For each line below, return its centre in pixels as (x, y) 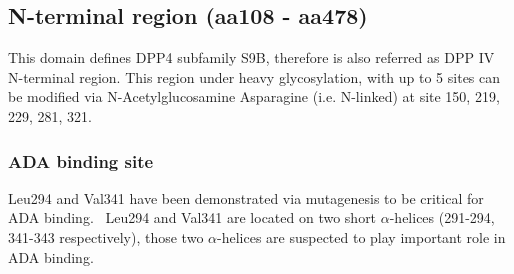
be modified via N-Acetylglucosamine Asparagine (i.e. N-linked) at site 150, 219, (254, 96)
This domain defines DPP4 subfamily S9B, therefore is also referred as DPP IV (251, 57)
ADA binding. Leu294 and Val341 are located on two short (192, 217)
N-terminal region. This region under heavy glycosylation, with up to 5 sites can (254, 76)
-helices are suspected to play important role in (361, 236)
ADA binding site (81, 160)
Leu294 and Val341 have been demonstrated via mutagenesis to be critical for (246, 197)
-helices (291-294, (442, 217)
